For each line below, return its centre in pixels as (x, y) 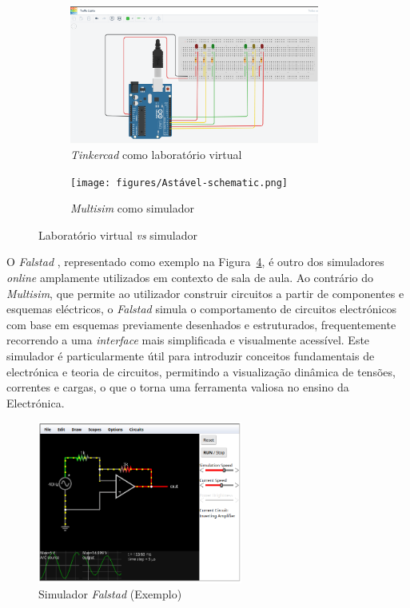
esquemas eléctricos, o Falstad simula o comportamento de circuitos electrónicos (202, 309)
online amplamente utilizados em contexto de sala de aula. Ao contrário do (190, 278)
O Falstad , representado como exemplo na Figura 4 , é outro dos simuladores (195, 262)
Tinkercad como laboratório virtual (156, 155)
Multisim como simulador (132, 208)
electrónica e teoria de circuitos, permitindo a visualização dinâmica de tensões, (201, 371)
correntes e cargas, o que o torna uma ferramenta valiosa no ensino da (178, 387)
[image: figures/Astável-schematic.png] (179, 183)
